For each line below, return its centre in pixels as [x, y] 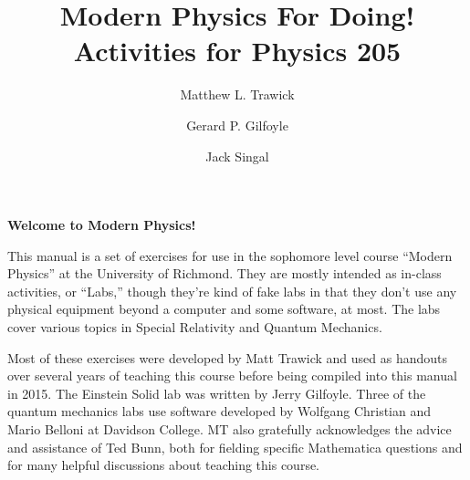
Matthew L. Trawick [237, 94]
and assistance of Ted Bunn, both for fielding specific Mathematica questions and [235, 447]
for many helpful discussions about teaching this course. [164, 465]
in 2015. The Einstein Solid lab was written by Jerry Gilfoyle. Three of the [217, 393]
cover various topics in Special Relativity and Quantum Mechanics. [195, 327]
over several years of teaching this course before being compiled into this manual [232, 376]
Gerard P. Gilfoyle [237, 125]
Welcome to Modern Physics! [102, 225]
